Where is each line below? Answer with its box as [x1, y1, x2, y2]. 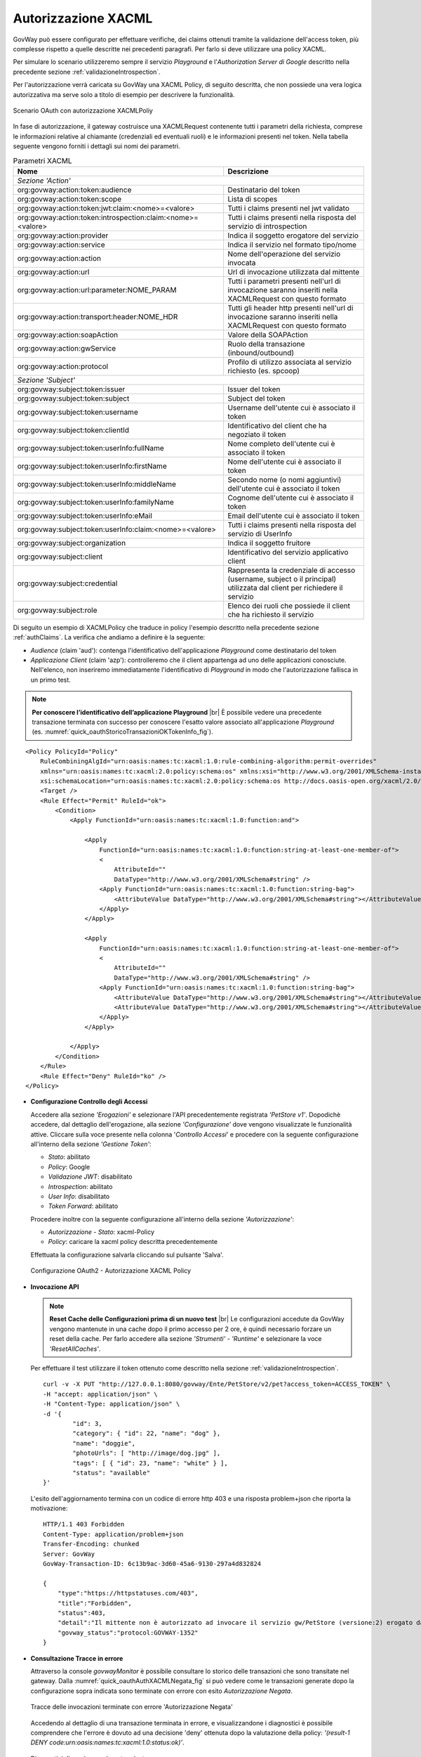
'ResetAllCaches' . [49, 1344, 101, 1353]
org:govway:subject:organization [17, 538, 126, 547]
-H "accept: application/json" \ [43, 1390, 158, 1398]
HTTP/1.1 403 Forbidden [43, 1520, 125, 1529]
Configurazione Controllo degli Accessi [30, 1097, 148, 1106]
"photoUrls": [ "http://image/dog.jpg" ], [72, 1449, 221, 1458]
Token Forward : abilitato [48, 1202, 119, 1210]
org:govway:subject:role [17, 605, 98, 615]
